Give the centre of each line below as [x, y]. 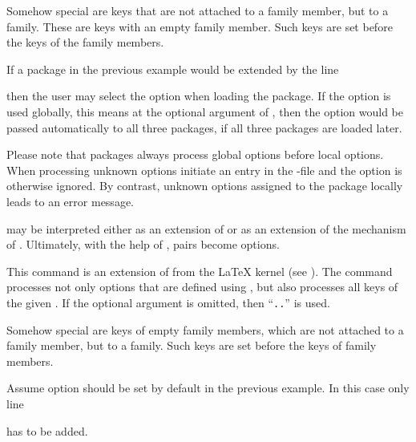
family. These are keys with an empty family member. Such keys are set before [200, 26]
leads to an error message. [70, 201]
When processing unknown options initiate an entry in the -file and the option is [204, 170]
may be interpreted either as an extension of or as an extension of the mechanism [206, 228]
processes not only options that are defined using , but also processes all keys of [202, 287]
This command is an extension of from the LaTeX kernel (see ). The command [200, 271]
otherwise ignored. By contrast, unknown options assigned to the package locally [205, 186]
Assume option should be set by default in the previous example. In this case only [208, 388]
